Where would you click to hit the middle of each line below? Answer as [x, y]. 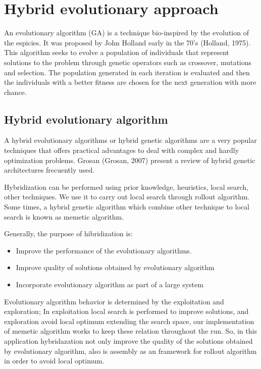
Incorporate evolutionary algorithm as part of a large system [110, 284]
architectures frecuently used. [49, 170]
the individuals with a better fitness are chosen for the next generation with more [130, 82]
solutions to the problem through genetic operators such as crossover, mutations [128, 62]
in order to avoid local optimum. [54, 361]
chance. [15, 92]
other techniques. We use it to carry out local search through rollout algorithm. [127, 197]
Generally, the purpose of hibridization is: [68, 233]
